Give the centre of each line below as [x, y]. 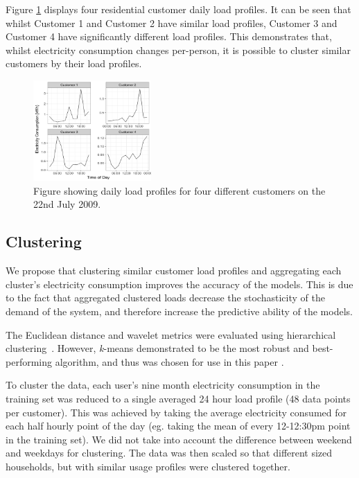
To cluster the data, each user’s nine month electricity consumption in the [163, 385]
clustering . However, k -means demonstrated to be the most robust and [157, 348]
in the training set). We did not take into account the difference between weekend [179, 439]
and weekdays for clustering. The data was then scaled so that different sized [169, 453]
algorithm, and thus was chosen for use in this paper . [169, 361]
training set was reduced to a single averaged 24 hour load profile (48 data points [178, 398]
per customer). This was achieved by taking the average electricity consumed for [176, 412]
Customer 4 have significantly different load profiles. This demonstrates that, [169, 36]
